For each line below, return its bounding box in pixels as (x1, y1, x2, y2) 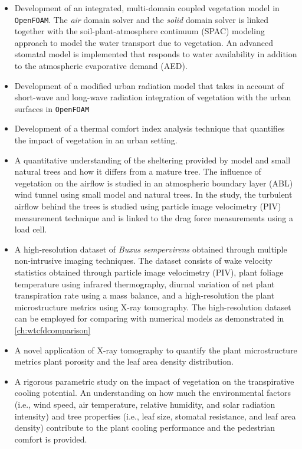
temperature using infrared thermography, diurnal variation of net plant (14, 277, 275, 290)
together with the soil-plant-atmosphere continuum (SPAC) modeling (14, 25, 265, 37)
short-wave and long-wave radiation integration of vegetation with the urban (14, 91, 291, 103)
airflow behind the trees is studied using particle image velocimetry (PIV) (14, 200, 281, 212)
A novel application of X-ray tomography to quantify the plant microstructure (14, 343, 297, 356)
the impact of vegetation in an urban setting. (14, 134, 178, 146)
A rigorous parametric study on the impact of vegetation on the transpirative (14, 375, 294, 387)
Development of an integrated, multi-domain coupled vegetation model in (14, 2, 280, 14)
